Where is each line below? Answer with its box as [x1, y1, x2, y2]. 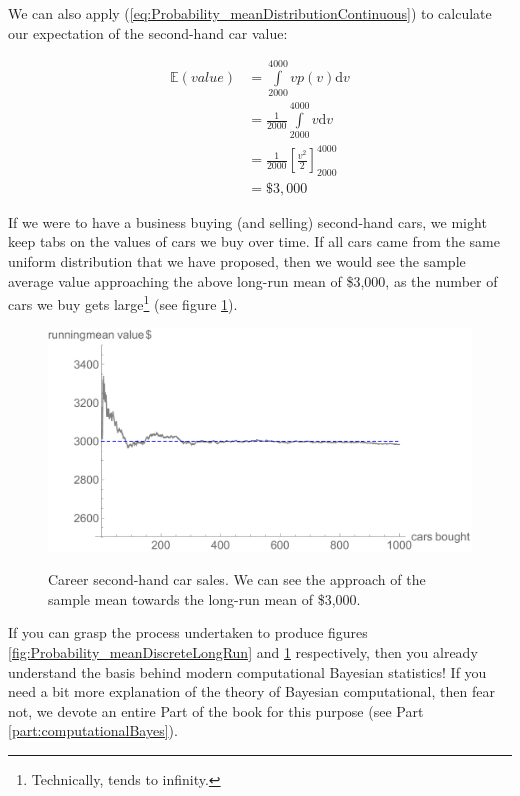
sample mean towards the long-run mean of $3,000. [48, 588, 361, 609]
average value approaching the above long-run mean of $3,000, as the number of [8, 270, 498, 291]
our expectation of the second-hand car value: [8, 22, 288, 43]
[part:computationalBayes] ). [8, 720, 178, 741]
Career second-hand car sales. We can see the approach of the [48, 569, 426, 590]
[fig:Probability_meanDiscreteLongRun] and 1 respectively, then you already [8, 642, 478, 663]
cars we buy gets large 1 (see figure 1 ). [8, 291, 238, 314]
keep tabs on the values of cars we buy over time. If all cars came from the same [8, 231, 500, 252]
